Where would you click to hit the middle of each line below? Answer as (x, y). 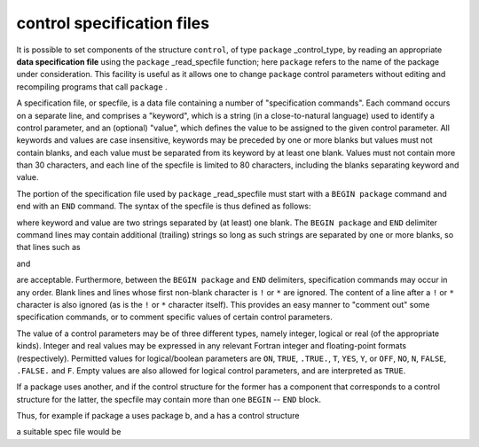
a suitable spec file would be (69, 432)
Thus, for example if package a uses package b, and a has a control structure (158, 416)
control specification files (113, 23)
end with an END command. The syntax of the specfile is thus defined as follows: (164, 206)
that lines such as (48, 247)
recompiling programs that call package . (92, 86)
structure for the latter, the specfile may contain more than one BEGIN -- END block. (169, 399)
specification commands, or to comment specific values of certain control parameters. (174, 317)
